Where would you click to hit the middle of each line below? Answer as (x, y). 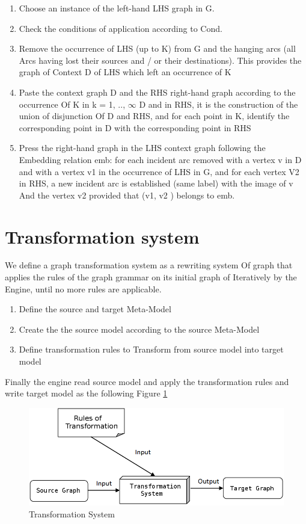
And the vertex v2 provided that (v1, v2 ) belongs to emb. (127, 195)
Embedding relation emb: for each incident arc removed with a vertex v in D (160, 159)
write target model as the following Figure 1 (86, 393)
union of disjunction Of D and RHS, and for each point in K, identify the (154, 116)
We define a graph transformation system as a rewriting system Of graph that (149, 265)
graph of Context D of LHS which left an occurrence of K (125, 72)
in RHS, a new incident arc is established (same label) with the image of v (156, 183)
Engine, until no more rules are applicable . (83, 288)
